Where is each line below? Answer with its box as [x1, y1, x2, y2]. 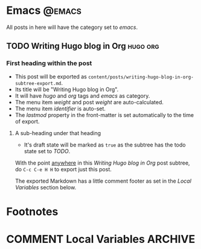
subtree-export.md [14, 80, 62, 86]
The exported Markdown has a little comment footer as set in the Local [14, 177, 192, 184]
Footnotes [6, 204, 59, 218]
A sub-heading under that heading [14, 129, 101, 136]
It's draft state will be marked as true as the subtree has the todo [24, 141, 186, 148]
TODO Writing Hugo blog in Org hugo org [6, 41, 159, 51]
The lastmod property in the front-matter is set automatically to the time [14, 111, 194, 118]
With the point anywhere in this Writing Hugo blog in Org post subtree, [14, 159, 190, 166]
